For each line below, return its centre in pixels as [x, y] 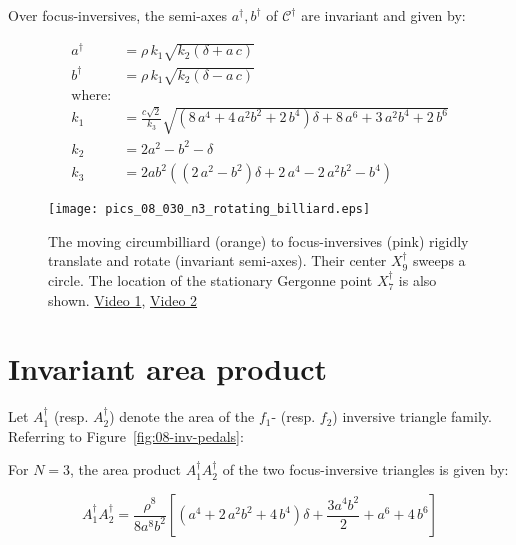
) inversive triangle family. [412, 416]
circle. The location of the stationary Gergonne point [210, 279]
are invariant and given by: [383, 15]
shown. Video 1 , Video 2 [123, 299]
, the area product [125, 469]
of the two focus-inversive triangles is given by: [365, 469]
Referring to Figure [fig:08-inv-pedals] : [126, 435]
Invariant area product [167, 368]
